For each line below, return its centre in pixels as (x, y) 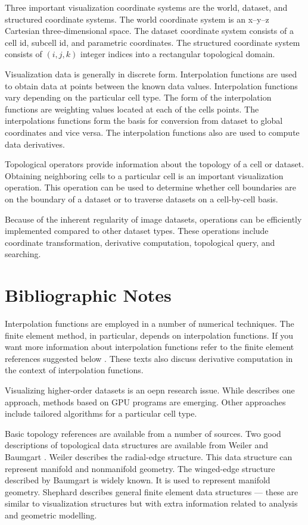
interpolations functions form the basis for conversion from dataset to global (144, 121)
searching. (23, 254)
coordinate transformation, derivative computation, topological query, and (140, 242)
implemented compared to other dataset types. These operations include (137, 231)
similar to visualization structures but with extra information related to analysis (151, 503)
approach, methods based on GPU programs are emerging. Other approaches (145, 401)
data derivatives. (35, 144)
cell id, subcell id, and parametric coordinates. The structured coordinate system (153, 42)
